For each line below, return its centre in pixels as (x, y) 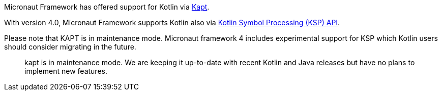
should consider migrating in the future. (70, 47)
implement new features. (66, 71)
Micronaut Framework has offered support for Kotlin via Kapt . (107, 7)
